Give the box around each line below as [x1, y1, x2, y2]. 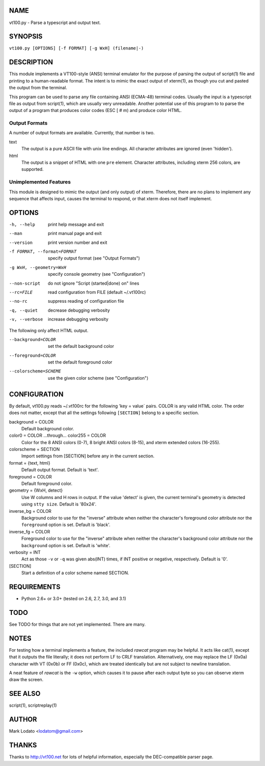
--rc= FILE [9, 290, 33, 295]
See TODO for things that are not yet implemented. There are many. [9, 621, 146, 627]
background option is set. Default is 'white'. [21, 542, 110, 548]
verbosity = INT [9, 549, 41, 555]
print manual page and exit [48, 231, 102, 237]
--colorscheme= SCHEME [9, 369, 61, 374]
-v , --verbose [9, 317, 43, 322]
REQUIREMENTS [9, 582, 61, 591]
